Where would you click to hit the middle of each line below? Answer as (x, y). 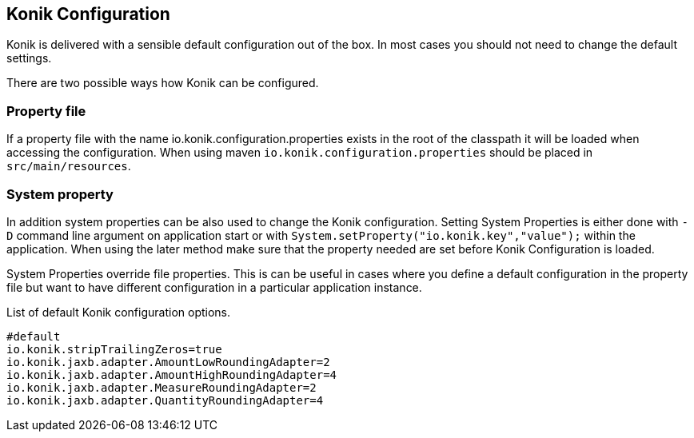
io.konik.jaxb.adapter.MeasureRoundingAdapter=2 (162, 387)
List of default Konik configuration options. (119, 312)
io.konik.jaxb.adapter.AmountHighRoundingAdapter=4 (172, 374)
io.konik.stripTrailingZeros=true (114, 349)
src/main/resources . (69, 166)
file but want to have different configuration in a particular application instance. (214, 287)
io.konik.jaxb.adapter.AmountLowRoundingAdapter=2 (168, 362)
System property (60, 194)
